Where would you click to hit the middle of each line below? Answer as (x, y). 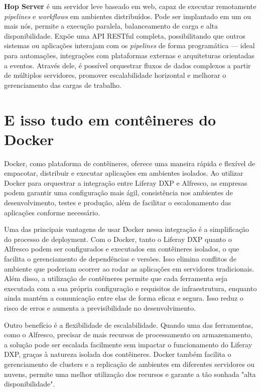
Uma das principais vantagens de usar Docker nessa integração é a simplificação (127, 229)
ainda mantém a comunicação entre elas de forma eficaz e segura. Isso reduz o (124, 298)
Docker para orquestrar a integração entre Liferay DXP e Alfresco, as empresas (126, 182)
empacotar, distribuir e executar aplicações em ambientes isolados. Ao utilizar (124, 173)
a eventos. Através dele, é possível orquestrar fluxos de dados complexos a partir (127, 65)
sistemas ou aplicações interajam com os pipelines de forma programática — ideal (129, 45)
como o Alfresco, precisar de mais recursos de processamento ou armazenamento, (128, 335)
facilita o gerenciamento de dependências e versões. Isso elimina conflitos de (120, 258)
